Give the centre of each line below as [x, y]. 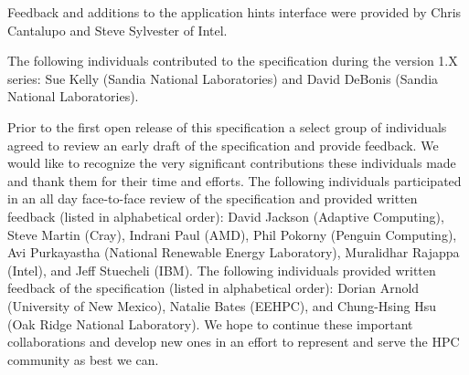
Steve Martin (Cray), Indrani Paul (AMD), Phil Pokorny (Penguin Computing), [232, 234]
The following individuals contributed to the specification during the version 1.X [233, 61]
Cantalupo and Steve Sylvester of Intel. [117, 30]
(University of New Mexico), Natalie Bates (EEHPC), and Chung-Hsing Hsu [222, 305]
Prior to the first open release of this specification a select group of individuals [227, 126]
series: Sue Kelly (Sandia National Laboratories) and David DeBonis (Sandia [223, 78]
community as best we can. [83, 359]
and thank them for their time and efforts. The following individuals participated [234, 180]
